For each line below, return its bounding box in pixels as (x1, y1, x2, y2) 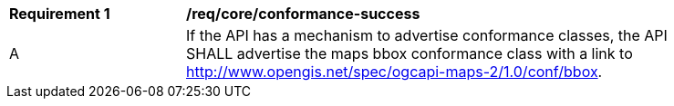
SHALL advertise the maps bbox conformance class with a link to (186, 44, 633, 63)
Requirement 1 (9, 5, 110, 23)
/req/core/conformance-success (186, 5, 420, 23)
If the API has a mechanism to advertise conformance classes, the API (186, 26, 668, 44)
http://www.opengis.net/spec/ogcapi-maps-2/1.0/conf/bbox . (186, 63, 603, 81)
